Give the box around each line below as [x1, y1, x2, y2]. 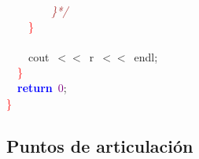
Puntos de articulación [6, 133, 193, 157]
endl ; [134, 48, 158, 65]
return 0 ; [17, 79, 67, 95]
